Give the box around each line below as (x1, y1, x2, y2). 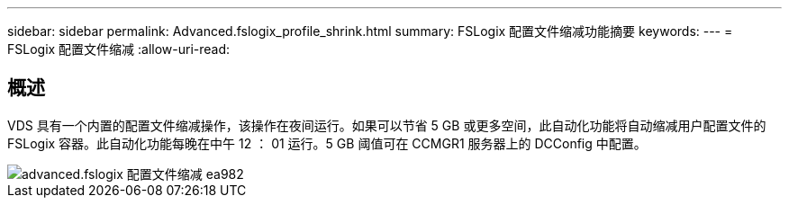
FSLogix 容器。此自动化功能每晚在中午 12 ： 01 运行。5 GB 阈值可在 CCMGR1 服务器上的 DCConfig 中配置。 (7, 135, 647, 151)
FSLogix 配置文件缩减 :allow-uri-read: (7, 41, 231, 57)
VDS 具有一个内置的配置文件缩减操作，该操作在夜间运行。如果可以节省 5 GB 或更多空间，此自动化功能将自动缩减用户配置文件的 (7, 117, 766, 133)
